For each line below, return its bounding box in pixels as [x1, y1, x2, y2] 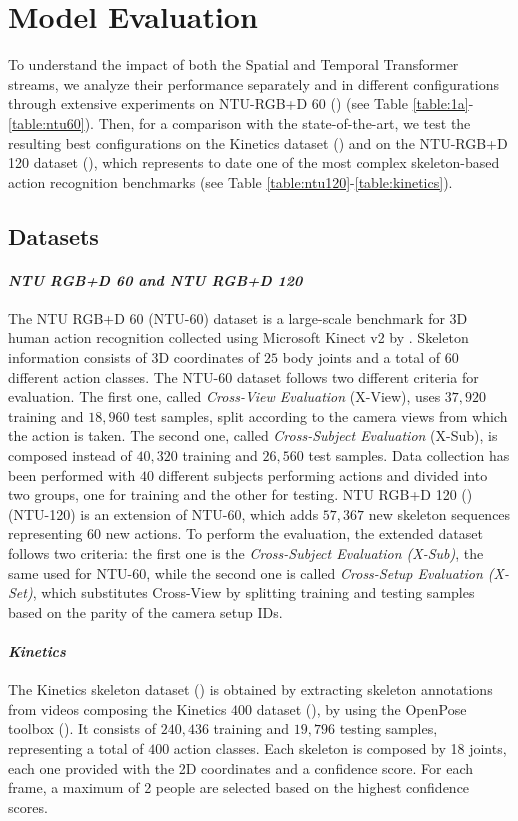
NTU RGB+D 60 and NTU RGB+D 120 [8, 269, 303, 290]
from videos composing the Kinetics [8, 698, 227, 719]
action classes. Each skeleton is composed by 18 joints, [173, 737, 507, 758]
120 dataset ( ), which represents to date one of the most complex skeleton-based [8, 152, 500, 173]
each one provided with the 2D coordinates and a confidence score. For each [8, 757, 474, 778]
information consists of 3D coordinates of [8, 347, 260, 368]
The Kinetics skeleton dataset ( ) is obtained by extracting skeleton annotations [8, 679, 493, 700]
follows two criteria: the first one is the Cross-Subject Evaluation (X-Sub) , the [8, 542, 484, 563]
